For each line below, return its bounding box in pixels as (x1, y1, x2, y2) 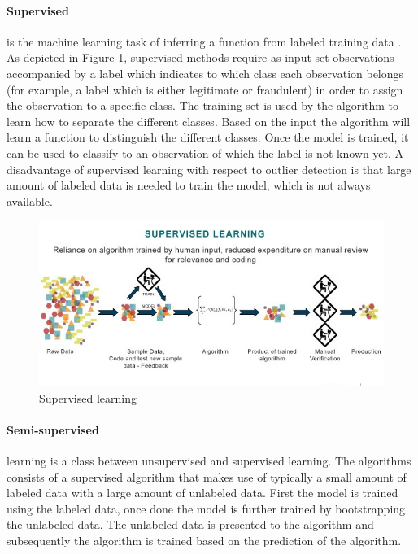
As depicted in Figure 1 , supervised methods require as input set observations (7, 49, 394, 66)
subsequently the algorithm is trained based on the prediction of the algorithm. (7, 531, 402, 548)
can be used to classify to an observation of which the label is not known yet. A (7, 144, 404, 161)
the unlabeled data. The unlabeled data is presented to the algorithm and (7, 516, 374, 533)
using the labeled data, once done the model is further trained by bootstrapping (7, 499, 406, 517)
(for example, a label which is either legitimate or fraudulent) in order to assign (7, 81, 403, 98)
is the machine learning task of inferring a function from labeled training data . (7, 33, 402, 50)
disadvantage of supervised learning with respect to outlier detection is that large (7, 160, 411, 177)
